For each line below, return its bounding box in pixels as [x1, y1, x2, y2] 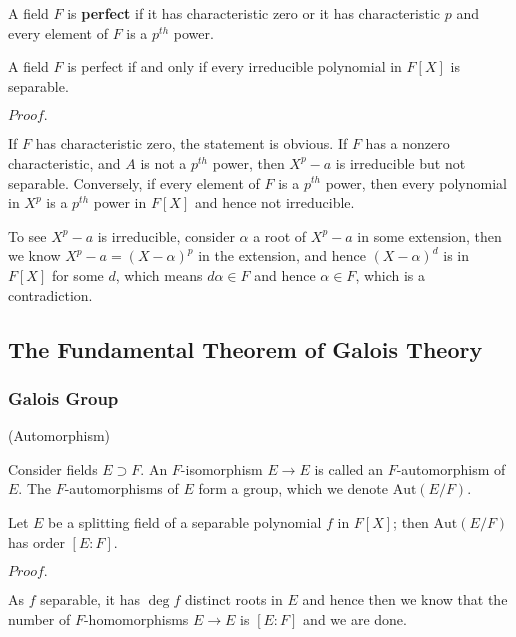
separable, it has [40, 589, 140, 610]
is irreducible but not [335, 152, 466, 173]
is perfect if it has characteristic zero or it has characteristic [67, 3, 441, 23]
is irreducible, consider [97, 225, 235, 246]
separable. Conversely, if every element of [8, 172, 260, 193]
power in [93, 192, 147, 213]
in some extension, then [357, 225, 502, 246]
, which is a [355, 264, 426, 285]
